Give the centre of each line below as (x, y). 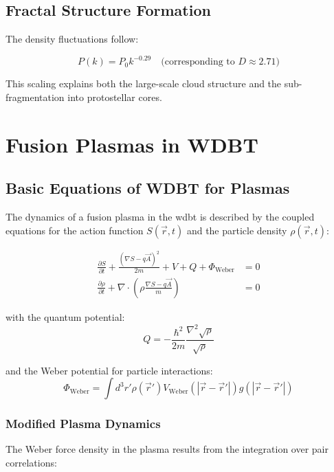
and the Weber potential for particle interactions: (109, 370)
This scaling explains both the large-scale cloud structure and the (144, 83)
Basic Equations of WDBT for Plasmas (148, 188)
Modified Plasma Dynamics (83, 424)
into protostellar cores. (115, 97)
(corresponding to (198, 62)
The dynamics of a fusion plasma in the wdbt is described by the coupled (160, 217)
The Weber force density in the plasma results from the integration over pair (167, 449)
